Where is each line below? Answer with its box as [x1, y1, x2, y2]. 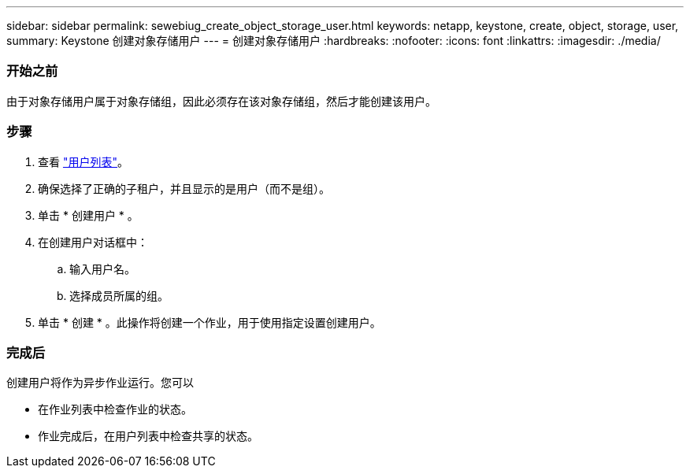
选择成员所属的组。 [69, 288, 169, 302]
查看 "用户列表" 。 [38, 154, 128, 168]
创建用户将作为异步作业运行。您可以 [6, 376, 194, 390]
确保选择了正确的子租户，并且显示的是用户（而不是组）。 [38, 181, 330, 195]
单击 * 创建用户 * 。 [38, 208, 139, 222]
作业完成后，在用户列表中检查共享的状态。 [38, 429, 258, 443]
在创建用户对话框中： [38, 235, 148, 249]
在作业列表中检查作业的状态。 [38, 402, 192, 417]
